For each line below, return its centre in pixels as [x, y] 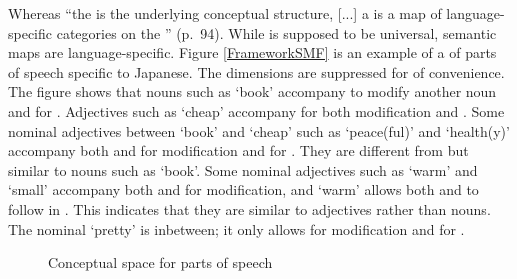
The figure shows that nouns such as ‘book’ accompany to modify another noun [252, 91]
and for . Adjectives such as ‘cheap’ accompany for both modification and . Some [256, 110]
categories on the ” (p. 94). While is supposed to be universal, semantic [276, 32]
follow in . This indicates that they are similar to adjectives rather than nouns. [249, 208]
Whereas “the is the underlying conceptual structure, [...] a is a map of [225, 13]
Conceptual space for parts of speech [160, 262]
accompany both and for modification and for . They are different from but [238, 150]
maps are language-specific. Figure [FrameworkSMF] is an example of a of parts [252, 52]
